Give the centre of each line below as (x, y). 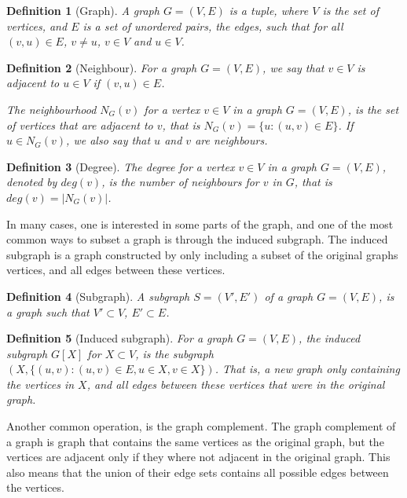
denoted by (32, 182)
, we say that (293, 67)
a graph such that (48, 311)
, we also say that (108, 140)
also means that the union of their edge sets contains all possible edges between (198, 472)
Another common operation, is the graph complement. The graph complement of (201, 426)
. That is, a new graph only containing (307, 369)
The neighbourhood (51, 109)
